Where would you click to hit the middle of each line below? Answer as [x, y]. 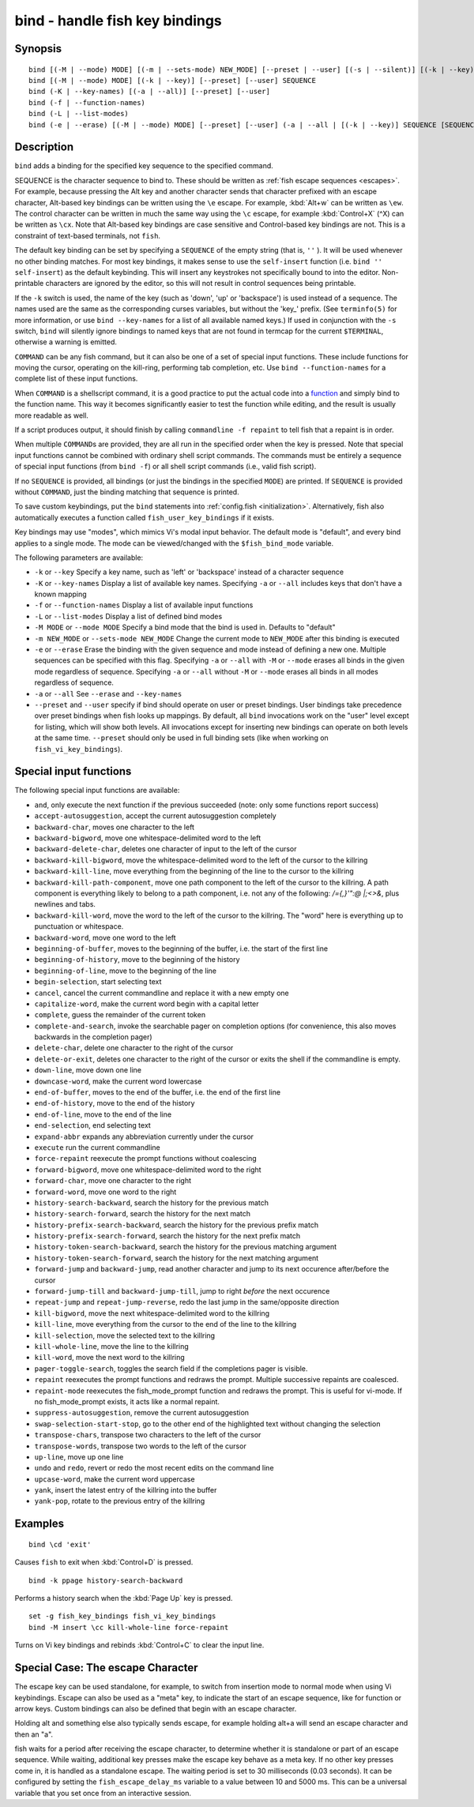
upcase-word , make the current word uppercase [115, 1479]
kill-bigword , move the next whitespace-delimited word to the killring [152, 1313]
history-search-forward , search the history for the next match [143, 1214]
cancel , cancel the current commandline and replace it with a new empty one [162, 993]
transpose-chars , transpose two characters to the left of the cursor [148, 1435]
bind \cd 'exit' [60, 1544]
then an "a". [34, 1734]
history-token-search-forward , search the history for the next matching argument [177, 1258]
